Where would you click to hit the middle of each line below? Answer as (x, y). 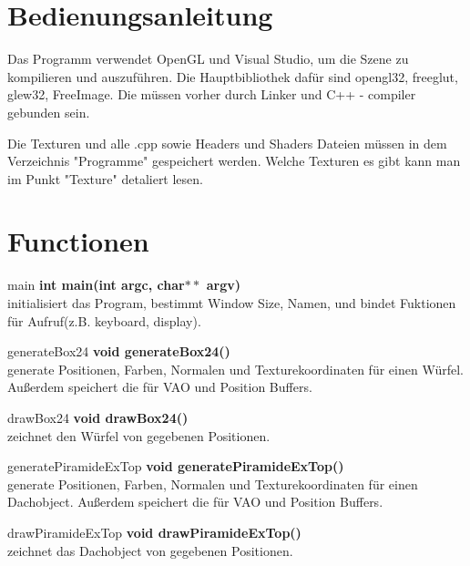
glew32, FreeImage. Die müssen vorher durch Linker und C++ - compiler (212, 94)
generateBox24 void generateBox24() (119, 351)
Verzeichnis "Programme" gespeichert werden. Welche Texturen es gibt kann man (234, 161)
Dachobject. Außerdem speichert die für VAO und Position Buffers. (195, 502)
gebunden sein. (49, 112)
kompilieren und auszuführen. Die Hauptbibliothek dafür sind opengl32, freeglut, (233, 76)
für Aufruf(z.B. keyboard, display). (104, 320)
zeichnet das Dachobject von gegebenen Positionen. (150, 550)
